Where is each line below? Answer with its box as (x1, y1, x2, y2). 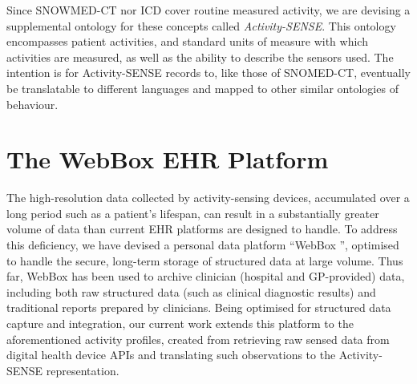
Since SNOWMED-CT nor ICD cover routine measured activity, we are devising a (6, 2, 411, 18)
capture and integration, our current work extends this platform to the (6, 315, 354, 332)
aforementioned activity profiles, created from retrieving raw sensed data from (6, 330, 390, 347)
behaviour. (6, 95, 59, 112)
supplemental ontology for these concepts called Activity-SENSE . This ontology (6, 17, 396, 34)
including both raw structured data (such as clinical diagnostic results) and (6, 283, 376, 300)
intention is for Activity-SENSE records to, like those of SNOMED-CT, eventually (6, 64, 411, 81)
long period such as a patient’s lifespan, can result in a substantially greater (6, 204, 379, 221)
